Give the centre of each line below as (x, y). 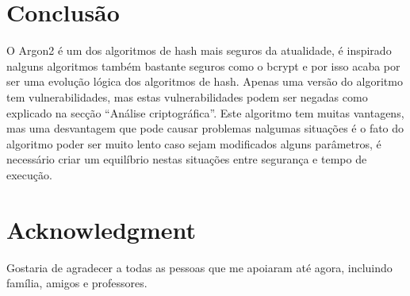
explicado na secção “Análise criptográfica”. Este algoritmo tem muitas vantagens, (205, 112)
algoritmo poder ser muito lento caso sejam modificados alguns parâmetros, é (194, 143)
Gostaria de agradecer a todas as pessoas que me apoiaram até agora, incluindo (199, 267)
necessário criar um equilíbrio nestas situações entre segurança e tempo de (187, 159)
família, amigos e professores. (77, 283)
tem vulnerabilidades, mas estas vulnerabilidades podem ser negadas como (187, 96)
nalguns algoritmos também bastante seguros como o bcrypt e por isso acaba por (203, 65)
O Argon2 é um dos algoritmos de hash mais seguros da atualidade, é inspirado (199, 50)
